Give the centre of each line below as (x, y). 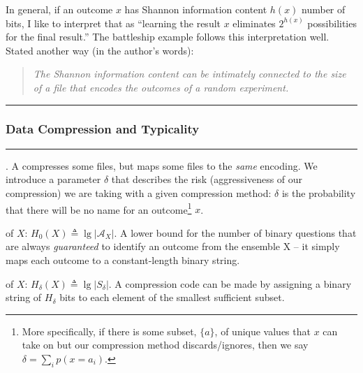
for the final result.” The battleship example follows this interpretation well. (168, 37)
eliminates (254, 23)
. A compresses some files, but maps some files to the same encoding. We (162, 165)
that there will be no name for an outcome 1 (99, 208)
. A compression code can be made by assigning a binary (230, 283)
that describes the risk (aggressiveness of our (207, 179)
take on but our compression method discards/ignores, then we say (165, 345)
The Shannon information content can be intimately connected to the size (190, 74)
